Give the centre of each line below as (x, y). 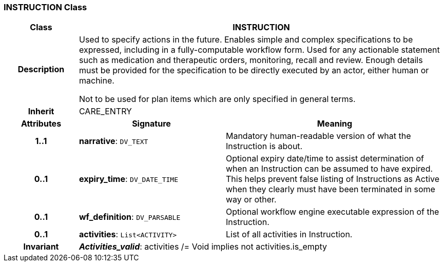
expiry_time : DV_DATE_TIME (129, 179)
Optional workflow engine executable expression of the (332, 212)
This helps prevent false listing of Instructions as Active (333, 179)
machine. (96, 81)
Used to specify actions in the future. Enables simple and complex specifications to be (246, 40)
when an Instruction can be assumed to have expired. (329, 169)
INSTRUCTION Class (45, 7)
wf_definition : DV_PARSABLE (130, 217)
